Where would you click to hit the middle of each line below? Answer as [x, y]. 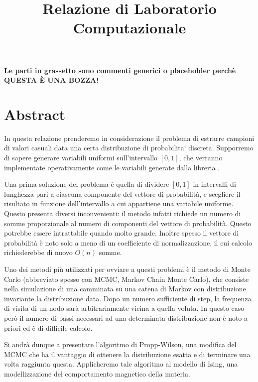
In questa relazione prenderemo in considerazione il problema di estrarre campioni [129, 138]
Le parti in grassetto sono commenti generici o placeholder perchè [120, 70]
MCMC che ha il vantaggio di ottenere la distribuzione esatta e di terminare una [127, 354]
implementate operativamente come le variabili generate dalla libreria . [112, 167]
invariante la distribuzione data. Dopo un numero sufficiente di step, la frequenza [128, 298]
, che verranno [201, 158]
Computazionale [129, 28]
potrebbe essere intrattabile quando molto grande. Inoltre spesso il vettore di [122, 233]
